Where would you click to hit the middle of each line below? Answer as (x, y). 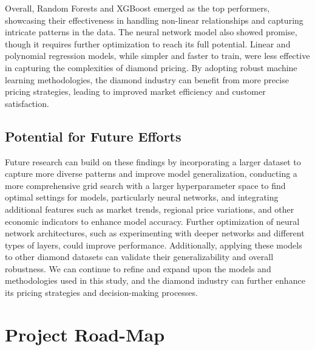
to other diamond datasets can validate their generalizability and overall (139, 257)
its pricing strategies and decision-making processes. (101, 293)
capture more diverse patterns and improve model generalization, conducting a (151, 173)
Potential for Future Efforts (93, 136)
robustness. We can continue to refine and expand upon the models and (138, 268)
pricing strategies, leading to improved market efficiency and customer (135, 91)
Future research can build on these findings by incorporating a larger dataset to (153, 161)
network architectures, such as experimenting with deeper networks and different (155, 233)
